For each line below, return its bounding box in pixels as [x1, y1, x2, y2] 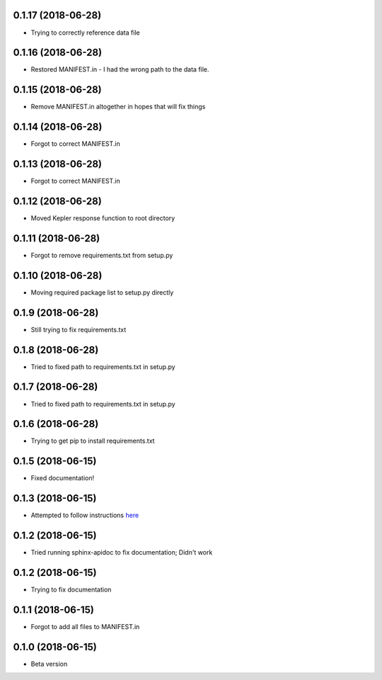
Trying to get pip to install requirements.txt [30, 436, 155, 446]
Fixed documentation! [30, 474, 95, 482]
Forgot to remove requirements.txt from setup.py [30, 251, 173, 259]
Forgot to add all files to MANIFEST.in [30, 623, 140, 631]
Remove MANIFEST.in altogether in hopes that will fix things [30, 103, 206, 111]
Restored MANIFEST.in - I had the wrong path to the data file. [30, 65, 209, 74]
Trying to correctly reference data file [30, 28, 141, 37]
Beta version [30, 659, 68, 668]
